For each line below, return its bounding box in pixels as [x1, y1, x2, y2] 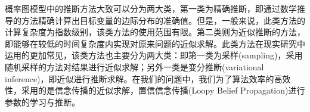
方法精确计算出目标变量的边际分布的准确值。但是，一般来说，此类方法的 [21, 14, 305, 26]
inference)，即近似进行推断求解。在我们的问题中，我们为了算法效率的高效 [5, 72, 291, 85]
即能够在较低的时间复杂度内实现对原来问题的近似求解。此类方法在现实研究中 [5, 37, 305, 49]
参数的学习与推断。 [5, 95, 80, 108]
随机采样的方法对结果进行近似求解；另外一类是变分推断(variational [5, 60, 264, 73]
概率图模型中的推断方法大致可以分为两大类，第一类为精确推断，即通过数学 [5, 2, 297, 14]
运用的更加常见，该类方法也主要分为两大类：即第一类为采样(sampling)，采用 [5, 49, 303, 61]
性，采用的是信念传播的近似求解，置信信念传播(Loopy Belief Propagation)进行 [5, 84, 305, 97]
